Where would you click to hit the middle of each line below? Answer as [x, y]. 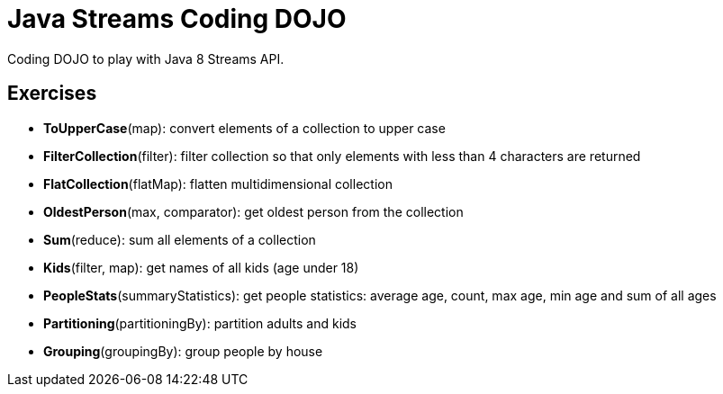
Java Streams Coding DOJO [177, 19]
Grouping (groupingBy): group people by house [183, 351]
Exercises [52, 94]
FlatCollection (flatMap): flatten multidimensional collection [218, 184]
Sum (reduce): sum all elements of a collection [180, 239]
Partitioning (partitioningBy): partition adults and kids [200, 323]
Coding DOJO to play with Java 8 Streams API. [146, 58]
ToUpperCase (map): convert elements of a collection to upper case [244, 128]
